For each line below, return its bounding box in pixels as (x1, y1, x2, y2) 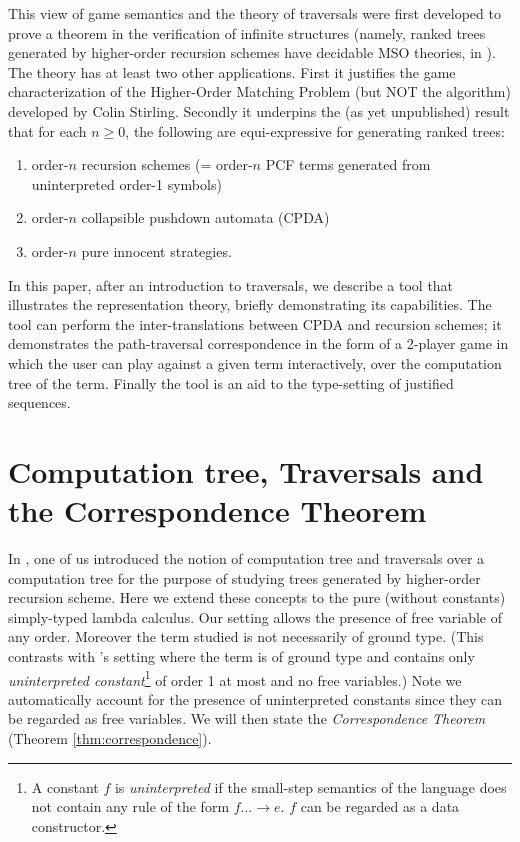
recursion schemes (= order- (81, 154, 253, 175)
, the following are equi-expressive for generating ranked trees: (125, 120, 505, 141)
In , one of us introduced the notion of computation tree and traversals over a (8, 548, 485, 568)
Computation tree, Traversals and (8, 450, 484, 491)
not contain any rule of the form (31, 796, 230, 817)
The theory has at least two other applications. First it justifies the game (8, 61, 456, 82)
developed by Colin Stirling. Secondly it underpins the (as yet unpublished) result (8, 100, 510, 121)
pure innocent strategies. (81, 240, 232, 261)
